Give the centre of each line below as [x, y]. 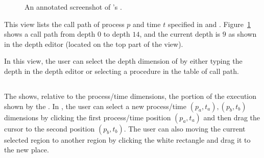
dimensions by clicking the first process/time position [88, 117]
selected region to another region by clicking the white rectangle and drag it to [127, 139]
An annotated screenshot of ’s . [73, 7]
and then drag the [232, 117]
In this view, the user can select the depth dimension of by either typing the [123, 61]
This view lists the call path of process [64, 24]
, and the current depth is [180, 34]
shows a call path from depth [50, 34]
